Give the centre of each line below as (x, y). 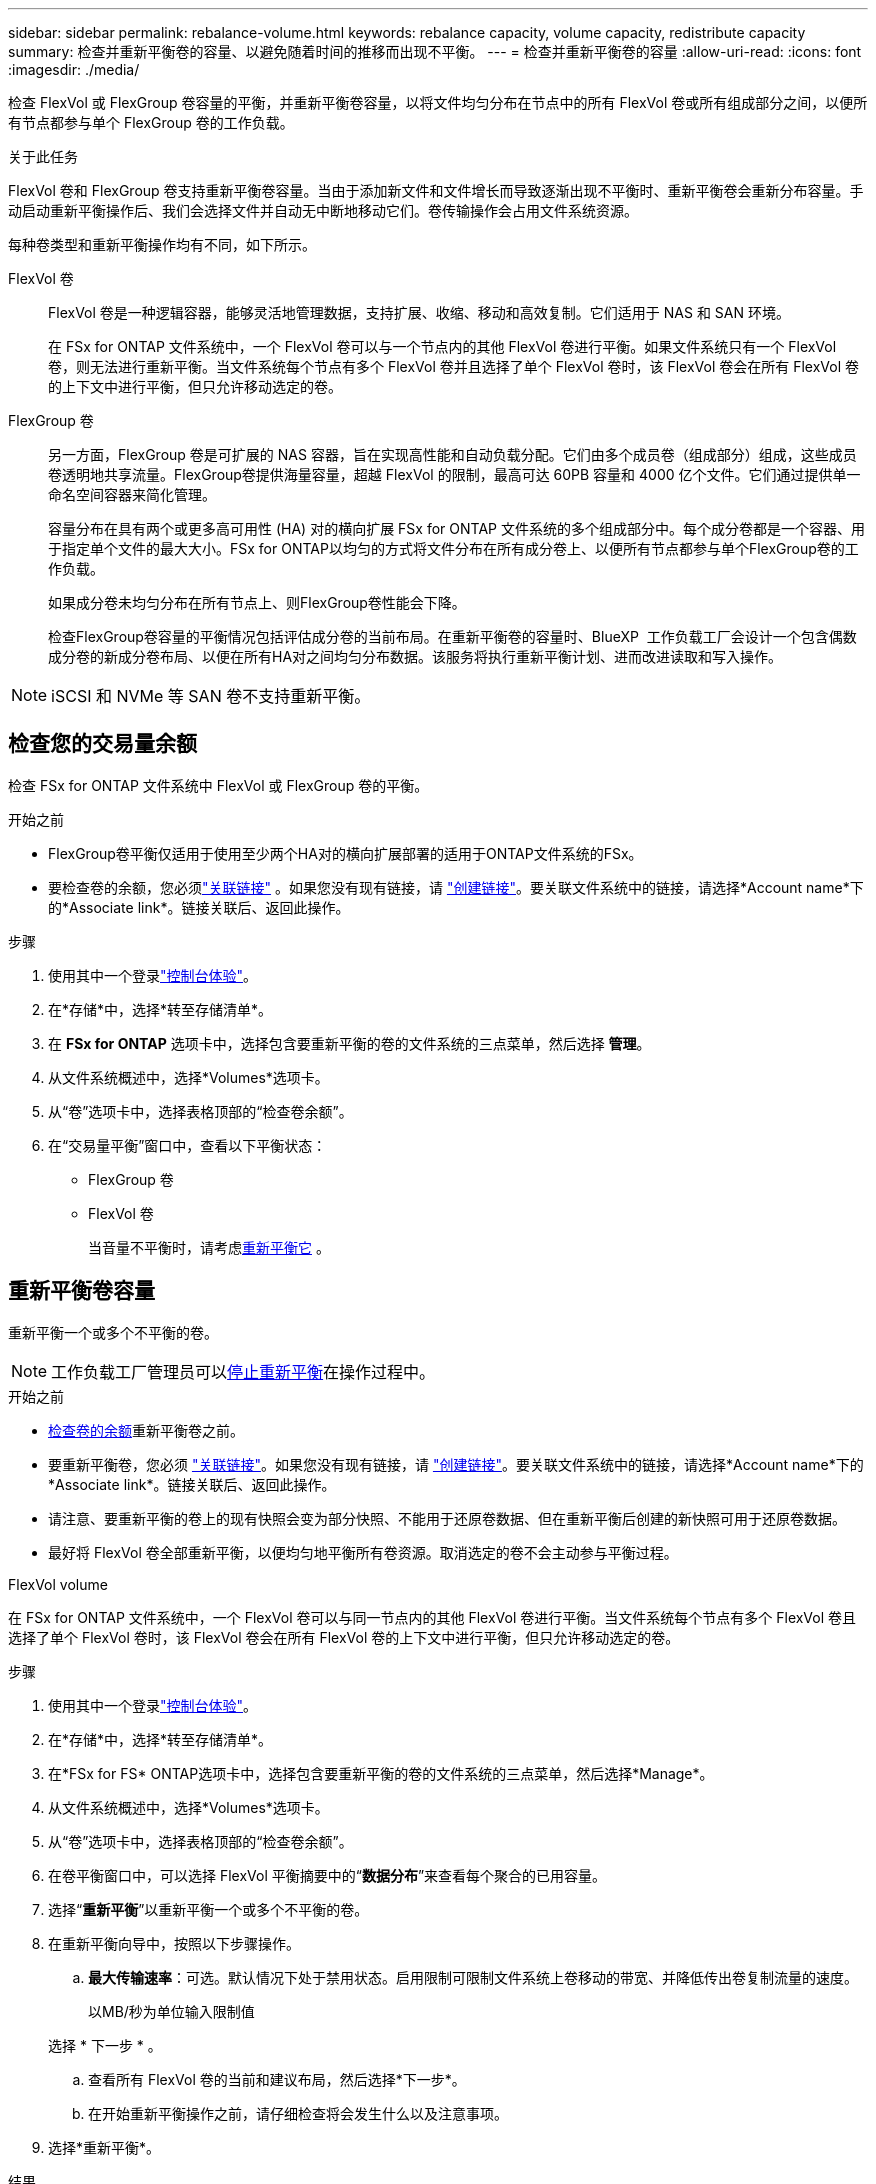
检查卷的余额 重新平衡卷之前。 (146, 1430)
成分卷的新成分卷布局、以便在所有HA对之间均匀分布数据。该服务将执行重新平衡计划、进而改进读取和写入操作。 (415, 656)
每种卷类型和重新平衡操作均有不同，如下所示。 (162, 244)
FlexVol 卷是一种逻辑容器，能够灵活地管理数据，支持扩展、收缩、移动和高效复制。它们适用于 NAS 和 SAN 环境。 (419, 312)
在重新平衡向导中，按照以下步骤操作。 (174, 1943)
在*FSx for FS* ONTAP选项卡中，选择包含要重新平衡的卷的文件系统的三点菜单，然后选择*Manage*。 (381, 1773)
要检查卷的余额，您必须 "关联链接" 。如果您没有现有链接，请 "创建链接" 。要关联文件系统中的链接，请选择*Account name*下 (456, 887)
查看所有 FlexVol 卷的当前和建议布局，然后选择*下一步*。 (277, 2079)
